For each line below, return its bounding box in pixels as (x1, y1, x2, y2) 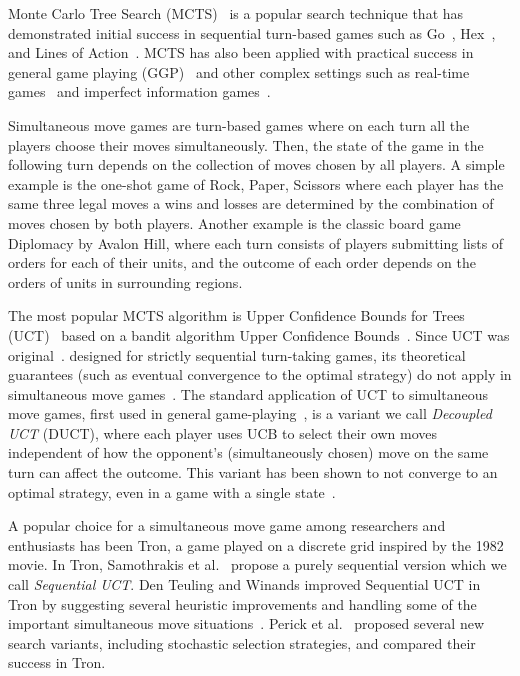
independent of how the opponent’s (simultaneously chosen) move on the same (8, 442, 489, 463)
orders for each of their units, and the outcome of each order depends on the (8, 252, 476, 273)
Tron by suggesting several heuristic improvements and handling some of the (8, 593, 477, 614)
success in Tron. (8, 652, 106, 673)
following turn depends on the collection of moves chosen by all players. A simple (8, 154, 505, 175)
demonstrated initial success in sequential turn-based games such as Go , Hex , (8, 22, 496, 43)
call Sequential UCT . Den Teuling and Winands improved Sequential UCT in (8, 574, 481, 595)
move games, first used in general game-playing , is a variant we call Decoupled (8, 403, 492, 424)
